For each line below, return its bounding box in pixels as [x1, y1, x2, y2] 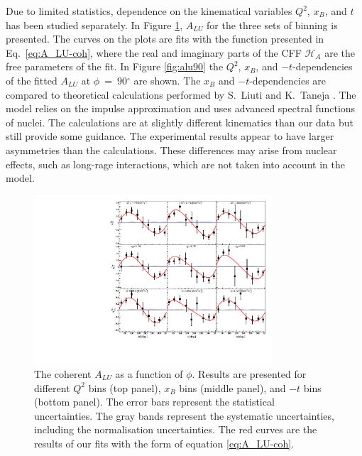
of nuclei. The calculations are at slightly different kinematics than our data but [6, 114, 353, 129]
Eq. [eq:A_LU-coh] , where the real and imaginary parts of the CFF [6, 45, 302, 60]
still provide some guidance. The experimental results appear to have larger [6, 129, 334, 143]
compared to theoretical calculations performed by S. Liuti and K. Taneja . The [6, 87, 356, 102]
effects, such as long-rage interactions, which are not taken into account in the [6, 156, 345, 171]
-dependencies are [249, 72, 327, 87]
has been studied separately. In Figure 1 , [6, 17, 183, 32]
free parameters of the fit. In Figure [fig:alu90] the [6, 59, 224, 74]
